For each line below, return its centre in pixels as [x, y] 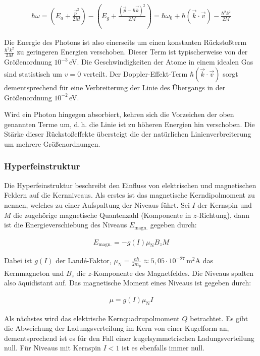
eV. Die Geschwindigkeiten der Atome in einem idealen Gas [161, 62]
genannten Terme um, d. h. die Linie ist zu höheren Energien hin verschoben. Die [129, 124]
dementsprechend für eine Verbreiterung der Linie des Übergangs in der [115, 87]
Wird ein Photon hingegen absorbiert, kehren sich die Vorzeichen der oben [119, 114]
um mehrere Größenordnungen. [52, 143]
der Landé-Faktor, [84, 260]
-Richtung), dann [223, 215]
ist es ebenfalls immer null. [163, 348]
